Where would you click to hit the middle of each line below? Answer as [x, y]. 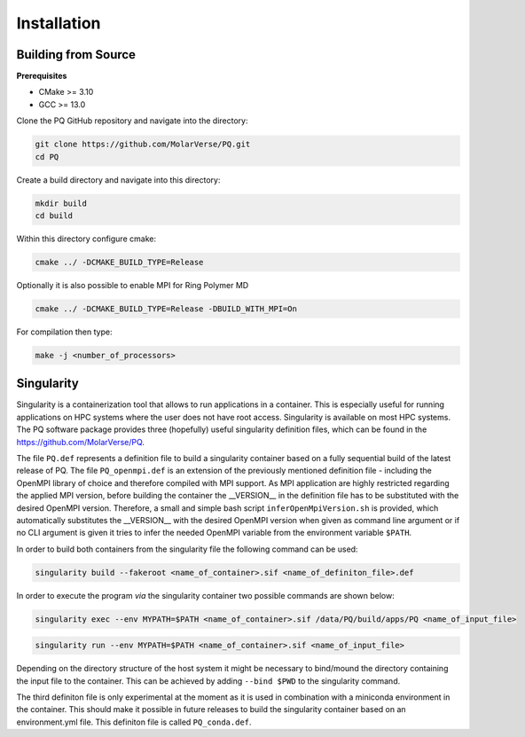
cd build [54, 216]
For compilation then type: [64, 332]
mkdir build [61, 203]
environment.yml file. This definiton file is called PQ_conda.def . [134, 722]
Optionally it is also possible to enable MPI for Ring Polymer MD [133, 285]
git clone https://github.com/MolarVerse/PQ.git [143, 145]
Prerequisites [42, 76]
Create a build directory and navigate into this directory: [118, 180]
